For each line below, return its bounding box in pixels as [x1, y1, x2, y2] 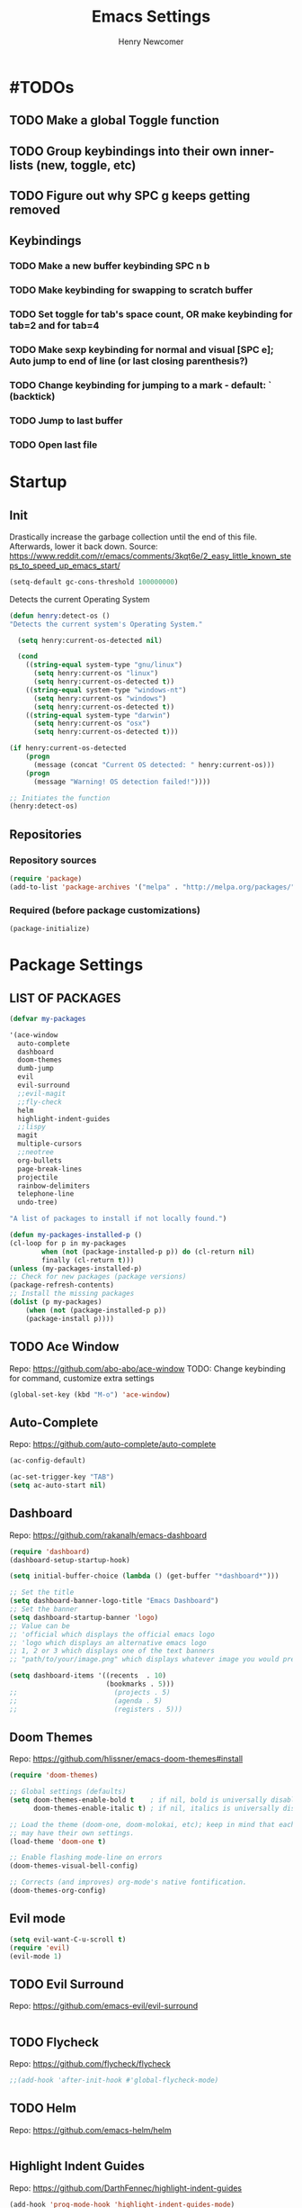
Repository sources [9, 854, 97, 866]
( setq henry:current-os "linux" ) [32, 669, 159, 678]
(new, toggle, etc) [35, 158, 137, 173]
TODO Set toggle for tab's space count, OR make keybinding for [9, 308, 293, 321]
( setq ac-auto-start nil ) [9, 1480, 106, 1489]
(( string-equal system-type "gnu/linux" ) [25, 660, 182, 670]
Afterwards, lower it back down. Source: [9, 540, 159, 551]
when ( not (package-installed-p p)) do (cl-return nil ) [41, 1247, 255, 1256]
